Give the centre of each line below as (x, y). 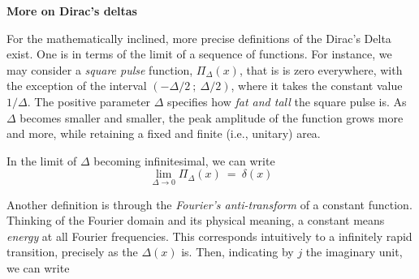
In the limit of (42, 160)
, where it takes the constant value (317, 86)
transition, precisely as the (72, 252)
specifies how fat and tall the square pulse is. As (287, 101)
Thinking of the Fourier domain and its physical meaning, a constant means (196, 220)
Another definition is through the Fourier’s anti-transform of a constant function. (209, 204)
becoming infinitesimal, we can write (184, 160)
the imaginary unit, (354, 252)
